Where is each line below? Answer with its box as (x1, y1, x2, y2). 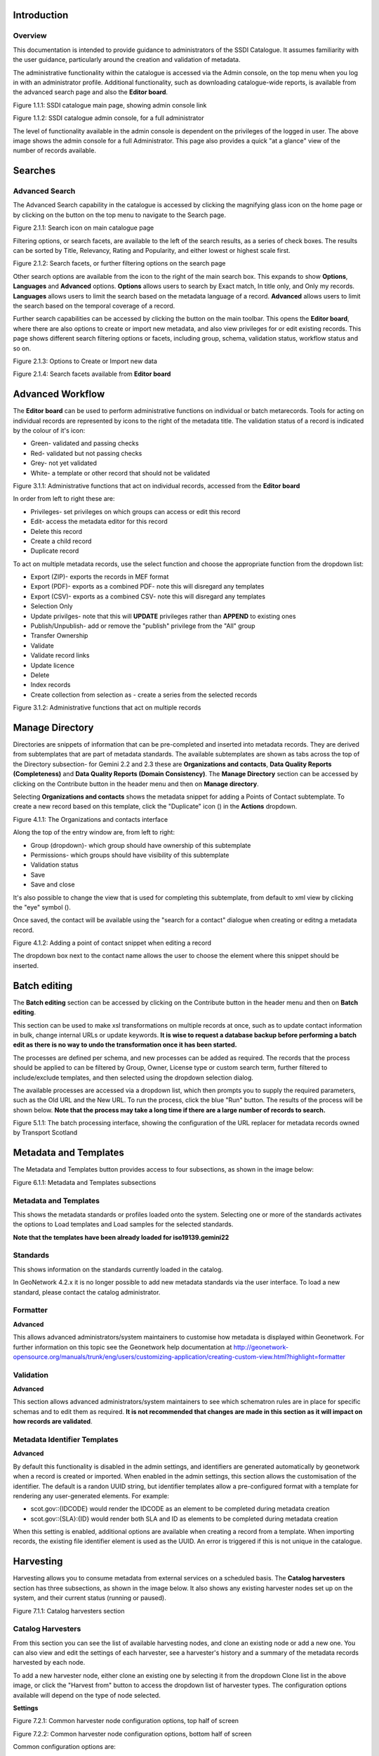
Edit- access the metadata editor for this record (30, 517, 168, 526)
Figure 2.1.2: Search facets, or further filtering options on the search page (13, 259, 226, 268)
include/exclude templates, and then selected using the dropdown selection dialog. (13, 1073, 254, 1082)
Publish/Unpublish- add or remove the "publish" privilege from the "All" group (30, 622, 255, 630)
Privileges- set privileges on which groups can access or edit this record (30, 507, 241, 516)
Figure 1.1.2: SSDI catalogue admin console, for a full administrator (13, 114, 205, 122)
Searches (13, 165, 56, 177)
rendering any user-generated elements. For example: (13, 1491, 170, 1500)
